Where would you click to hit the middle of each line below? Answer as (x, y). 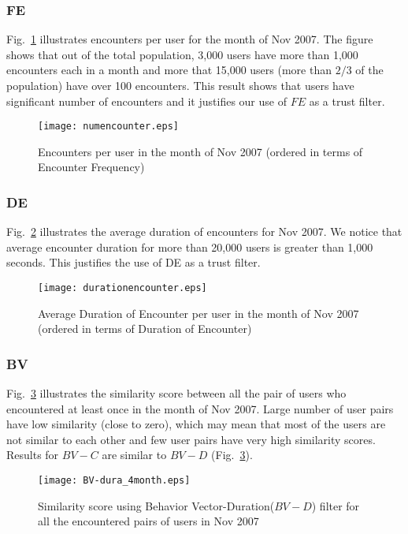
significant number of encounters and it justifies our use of (147, 101)
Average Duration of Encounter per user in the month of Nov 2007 (198, 313)
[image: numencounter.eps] (108, 127)
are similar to (134, 455)
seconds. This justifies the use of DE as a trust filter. (134, 262)
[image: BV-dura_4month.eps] (114, 481)
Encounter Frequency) (91, 167)
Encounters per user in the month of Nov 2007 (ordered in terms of (200, 151)
